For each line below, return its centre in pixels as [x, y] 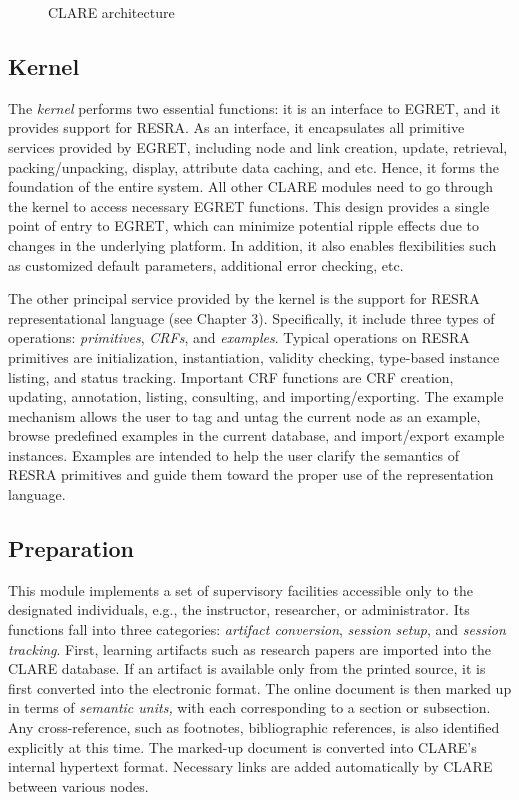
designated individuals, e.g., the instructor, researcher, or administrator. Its [239, 609]
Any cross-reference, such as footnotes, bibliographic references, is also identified [254, 727]
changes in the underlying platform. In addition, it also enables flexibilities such [252, 244]
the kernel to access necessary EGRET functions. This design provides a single [249, 205]
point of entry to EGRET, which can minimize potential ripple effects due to [244, 225]
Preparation [71, 548]
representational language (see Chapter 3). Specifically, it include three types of [251, 317]
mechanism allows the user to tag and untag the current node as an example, [244, 415]
